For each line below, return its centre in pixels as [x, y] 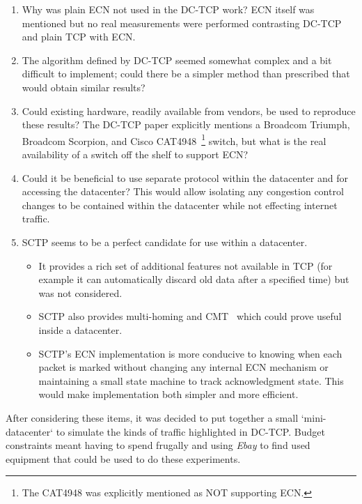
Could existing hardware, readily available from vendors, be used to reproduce [189, 110]
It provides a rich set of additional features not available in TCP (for [186, 265]
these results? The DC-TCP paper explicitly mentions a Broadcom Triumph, [186, 124]
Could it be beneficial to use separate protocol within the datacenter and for [185, 177]
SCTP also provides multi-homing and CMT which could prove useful [190, 316]
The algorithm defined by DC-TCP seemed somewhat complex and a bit [177, 60]
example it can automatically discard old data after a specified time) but [194, 279]
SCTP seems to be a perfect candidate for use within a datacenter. [165, 242]
